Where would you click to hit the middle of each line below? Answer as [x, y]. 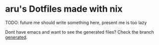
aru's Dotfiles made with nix [64, 9]
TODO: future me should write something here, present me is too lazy [76, 22]
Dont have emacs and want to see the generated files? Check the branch [80, 32]
